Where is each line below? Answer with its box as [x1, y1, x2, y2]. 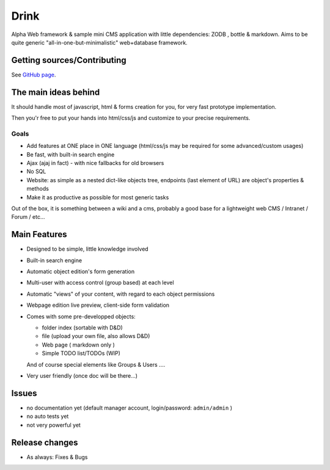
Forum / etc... [11, 213, 45, 221]
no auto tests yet [26, 413, 69, 420]
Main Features [11, 229, 67, 240]
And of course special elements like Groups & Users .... [26, 361, 166, 368]
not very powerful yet [26, 421, 81, 428]
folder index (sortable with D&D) [42, 324, 123, 331]
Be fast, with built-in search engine [26, 150, 115, 158]
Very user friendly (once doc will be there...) [26, 372, 137, 379]
